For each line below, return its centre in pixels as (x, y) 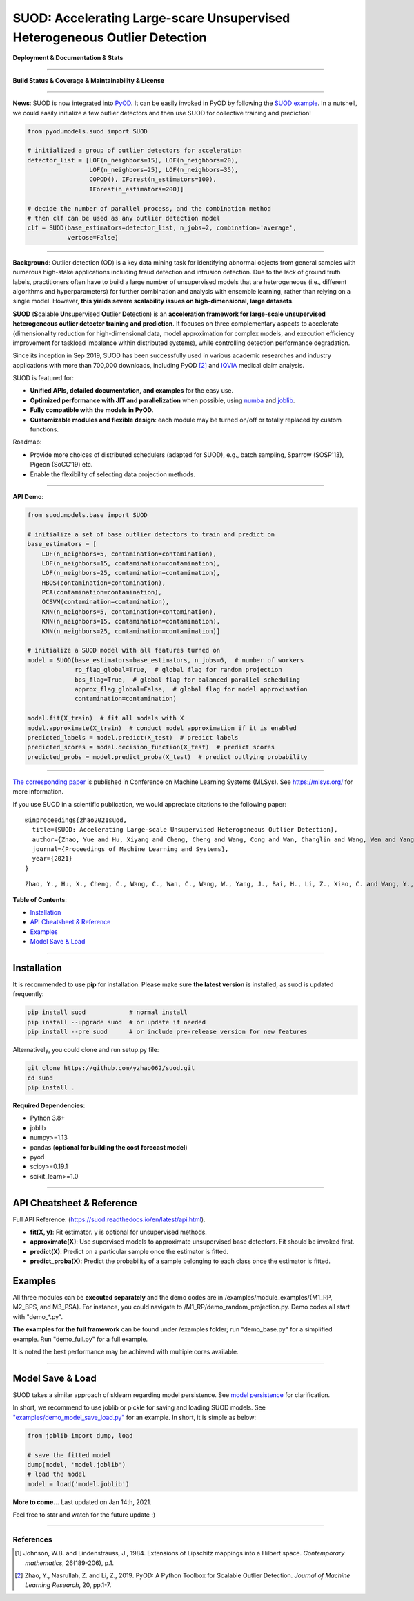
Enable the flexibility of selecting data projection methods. (113, 474)
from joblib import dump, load (80, 1435)
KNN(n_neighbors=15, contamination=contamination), (131, 621)
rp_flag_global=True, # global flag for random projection (178, 670)
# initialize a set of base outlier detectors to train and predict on (151, 534)
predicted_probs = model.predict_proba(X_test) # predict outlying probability (167, 757)
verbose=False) (93, 237)
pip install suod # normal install (107, 1012)
